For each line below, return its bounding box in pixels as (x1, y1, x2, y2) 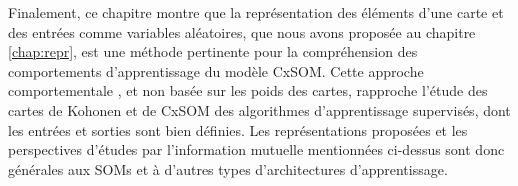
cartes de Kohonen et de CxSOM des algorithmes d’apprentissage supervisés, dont (8, 99, 511, 120)
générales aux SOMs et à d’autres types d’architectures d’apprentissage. (8, 158, 448, 179)
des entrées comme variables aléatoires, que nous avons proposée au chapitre (8, 21, 476, 42)
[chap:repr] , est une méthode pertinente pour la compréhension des (8, 41, 418, 62)
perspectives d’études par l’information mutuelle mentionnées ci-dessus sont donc (8, 139, 505, 160)
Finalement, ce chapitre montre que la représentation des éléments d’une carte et (8, 2, 504, 22)
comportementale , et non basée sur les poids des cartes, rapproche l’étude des (8, 80, 488, 101)
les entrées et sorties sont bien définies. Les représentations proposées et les (8, 119, 468, 140)
